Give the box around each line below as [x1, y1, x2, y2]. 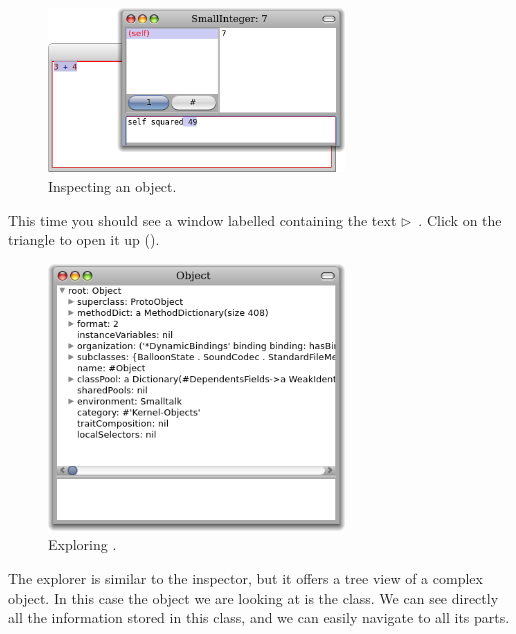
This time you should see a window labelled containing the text [8, 209, 397, 230]
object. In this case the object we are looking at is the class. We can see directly [8, 587, 499, 608]
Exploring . [48, 534, 117, 555]
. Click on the [418, 209, 502, 230]
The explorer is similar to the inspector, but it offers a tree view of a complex [8, 568, 483, 589]
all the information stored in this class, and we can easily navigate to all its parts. [8, 607, 510, 628]
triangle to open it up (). [8, 229, 160, 250]
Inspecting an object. [48, 176, 177, 197]
